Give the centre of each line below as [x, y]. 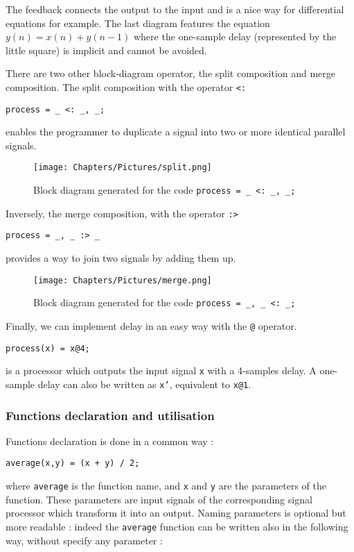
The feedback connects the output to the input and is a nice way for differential [175, 9]
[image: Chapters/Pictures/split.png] [123, 168]
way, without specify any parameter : [84, 540]
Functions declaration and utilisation [110, 415]
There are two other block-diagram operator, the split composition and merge [171, 73]
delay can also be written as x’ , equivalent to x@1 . [144, 384]
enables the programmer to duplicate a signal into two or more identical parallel [176, 132]
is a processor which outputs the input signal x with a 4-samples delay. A [161, 370]
